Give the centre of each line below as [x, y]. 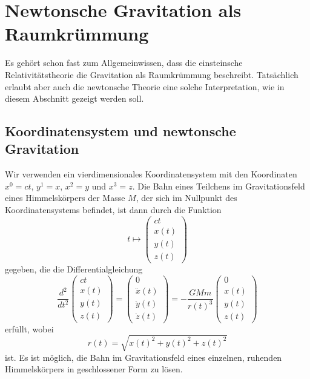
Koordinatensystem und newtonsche [120, 131]
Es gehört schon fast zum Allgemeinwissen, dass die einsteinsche [124, 63]
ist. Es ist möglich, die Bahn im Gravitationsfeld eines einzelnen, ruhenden [143, 357]
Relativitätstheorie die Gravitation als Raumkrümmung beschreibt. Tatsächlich [152, 74]
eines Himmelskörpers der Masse [65, 198]
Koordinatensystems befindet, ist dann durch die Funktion [113, 210]
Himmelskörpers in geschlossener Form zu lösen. [94, 369]
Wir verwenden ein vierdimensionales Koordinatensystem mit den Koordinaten [151, 174]
